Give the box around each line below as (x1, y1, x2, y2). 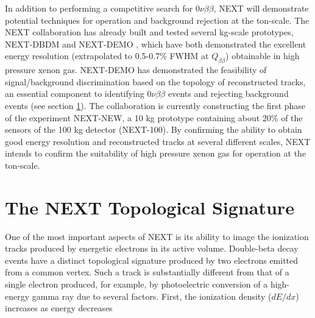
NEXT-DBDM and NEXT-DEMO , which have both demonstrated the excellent (5, 37, 306, 50)
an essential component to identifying (5, 87, 144, 100)
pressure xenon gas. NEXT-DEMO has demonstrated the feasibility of (5, 63, 267, 76)
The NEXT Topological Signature (5, 194, 294, 219)
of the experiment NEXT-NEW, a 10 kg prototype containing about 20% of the (5, 111, 303, 124)
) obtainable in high (225, 49, 300, 62)
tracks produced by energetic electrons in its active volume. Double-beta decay (5, 242, 299, 255)
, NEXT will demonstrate (213, 2, 309, 14)
